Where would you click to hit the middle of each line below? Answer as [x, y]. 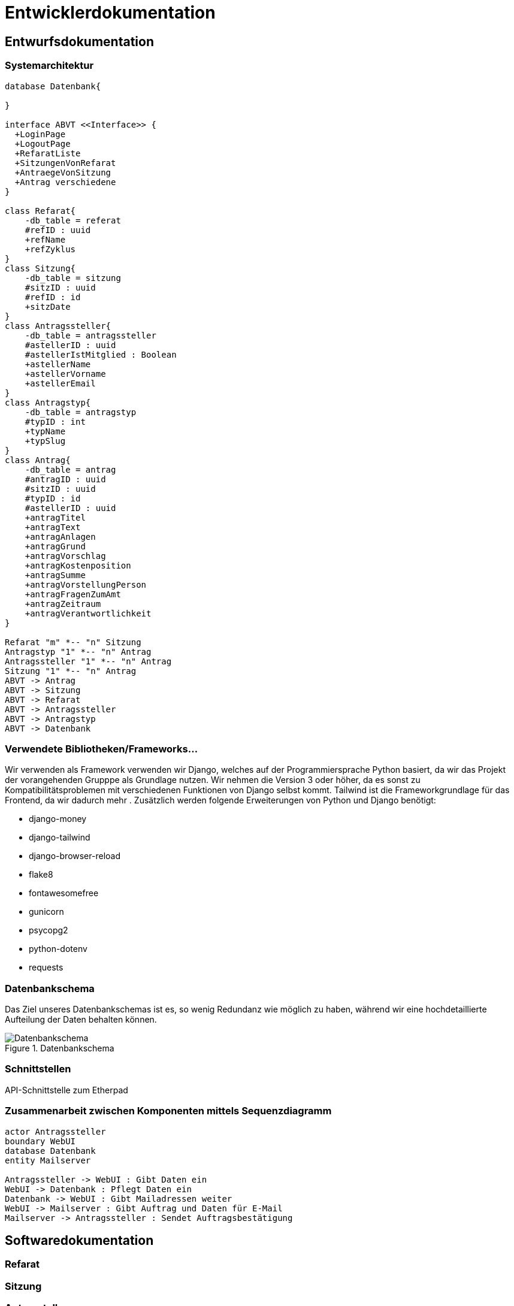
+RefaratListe [48, 153]
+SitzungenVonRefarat [65, 163]
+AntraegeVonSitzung [63, 172]
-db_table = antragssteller [90, 335]
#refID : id [53, 297]
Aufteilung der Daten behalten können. [81, 1020]
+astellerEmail [60, 383]
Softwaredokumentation [79, 1240]
